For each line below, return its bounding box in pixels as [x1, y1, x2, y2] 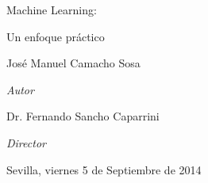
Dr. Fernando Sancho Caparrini [6, 108, 160, 124]
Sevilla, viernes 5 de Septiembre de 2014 [6, 161, 202, 177]
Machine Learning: [6, 2, 97, 17]
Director [6, 134, 46, 151]
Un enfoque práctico [6, 28, 105, 44]
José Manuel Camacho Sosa [6, 55, 141, 71]
